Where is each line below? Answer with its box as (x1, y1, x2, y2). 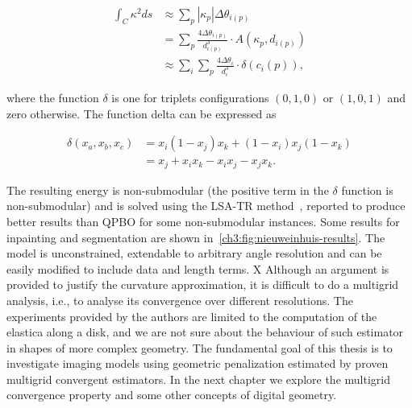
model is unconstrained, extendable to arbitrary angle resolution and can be (6, 245, 382, 262)
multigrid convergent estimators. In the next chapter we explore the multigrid (6, 370, 390, 387)
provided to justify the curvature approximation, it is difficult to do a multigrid (6, 276, 399, 293)
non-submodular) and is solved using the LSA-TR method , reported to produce (6, 197, 406, 214)
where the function (6, 89, 99, 106)
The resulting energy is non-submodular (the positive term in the (6, 181, 329, 198)
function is (341, 181, 393, 198)
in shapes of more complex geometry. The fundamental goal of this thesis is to (6, 339, 393, 356)
